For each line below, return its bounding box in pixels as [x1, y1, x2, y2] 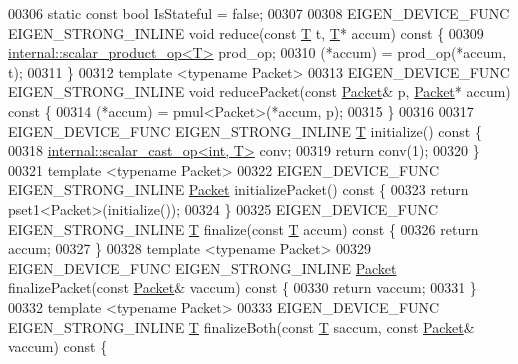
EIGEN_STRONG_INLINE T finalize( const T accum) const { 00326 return [8, 218, 479, 239]
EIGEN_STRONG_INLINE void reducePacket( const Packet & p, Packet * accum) [8, 81, 511, 102]
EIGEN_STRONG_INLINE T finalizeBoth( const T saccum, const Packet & [8, 316, 475, 337]
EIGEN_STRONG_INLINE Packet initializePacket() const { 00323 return [8, 179, 469, 200]
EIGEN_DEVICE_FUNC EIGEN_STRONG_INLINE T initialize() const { [8, 120, 482, 141]
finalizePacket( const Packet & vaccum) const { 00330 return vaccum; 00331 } [8, 277, 477, 298]
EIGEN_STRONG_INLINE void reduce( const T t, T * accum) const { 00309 [8, 22, 484, 43]
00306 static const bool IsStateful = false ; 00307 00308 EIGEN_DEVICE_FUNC [8, 3, 510, 23]
